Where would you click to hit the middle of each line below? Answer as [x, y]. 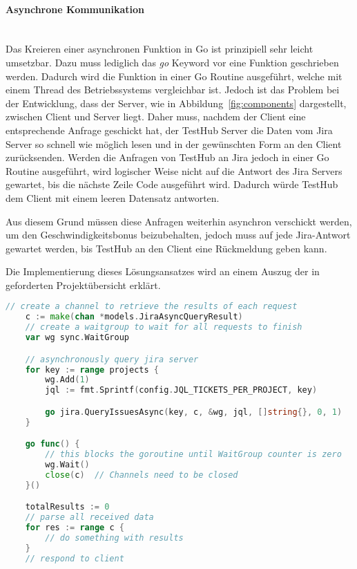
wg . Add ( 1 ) [67, 380]
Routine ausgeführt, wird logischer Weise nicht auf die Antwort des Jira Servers [174, 170]
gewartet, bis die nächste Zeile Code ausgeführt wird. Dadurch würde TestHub [172, 184]
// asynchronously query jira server [112, 359]
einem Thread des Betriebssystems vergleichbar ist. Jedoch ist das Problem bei [173, 90]
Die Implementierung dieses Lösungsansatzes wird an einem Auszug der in [163, 271]
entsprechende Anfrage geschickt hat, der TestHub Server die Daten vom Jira [169, 130]
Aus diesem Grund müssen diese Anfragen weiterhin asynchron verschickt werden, [179, 221]
